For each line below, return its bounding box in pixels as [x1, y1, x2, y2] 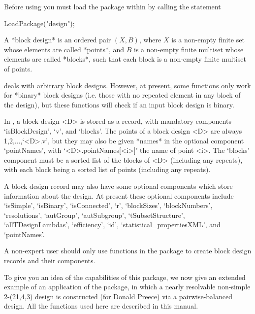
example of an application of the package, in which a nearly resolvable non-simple [4, 281, 251, 292]
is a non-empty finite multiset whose [134, 44, 244, 54]
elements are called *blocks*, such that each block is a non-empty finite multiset [4, 54, 246, 64]
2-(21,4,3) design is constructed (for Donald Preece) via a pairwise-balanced [4, 291, 233, 301]
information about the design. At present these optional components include [4, 190, 234, 201]
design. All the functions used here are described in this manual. [4, 301, 198, 311]
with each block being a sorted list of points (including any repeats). [4, 164, 211, 174]
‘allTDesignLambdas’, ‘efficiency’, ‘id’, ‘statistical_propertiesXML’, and [4, 219, 221, 230]
